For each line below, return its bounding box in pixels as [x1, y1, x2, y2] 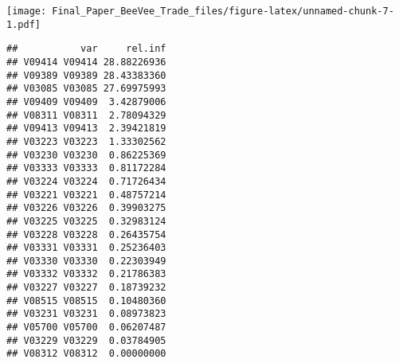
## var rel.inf [6, 43, 166, 55]
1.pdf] [6, 18, 41, 30]
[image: [6, 6, 47, 17]
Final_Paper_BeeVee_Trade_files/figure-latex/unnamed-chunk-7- [52, 6, 394, 17]
